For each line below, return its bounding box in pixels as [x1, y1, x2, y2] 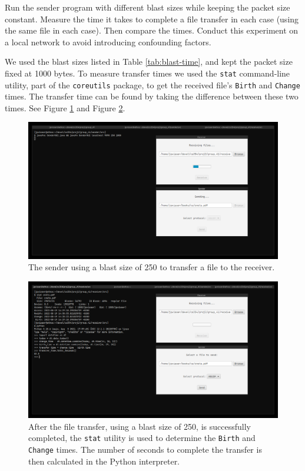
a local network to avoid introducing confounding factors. [5, 35, 211, 48]
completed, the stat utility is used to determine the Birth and [28, 432, 256, 444]
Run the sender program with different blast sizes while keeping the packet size [5, 1, 290, 13]
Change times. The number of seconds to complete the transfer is [28, 443, 262, 456]
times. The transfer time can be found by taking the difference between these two [5, 90, 299, 102]
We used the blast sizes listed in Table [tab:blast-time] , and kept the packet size [5, 55, 293, 68]
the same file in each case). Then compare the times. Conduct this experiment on [5, 24, 299, 37]
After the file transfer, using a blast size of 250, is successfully [28, 420, 251, 432]
